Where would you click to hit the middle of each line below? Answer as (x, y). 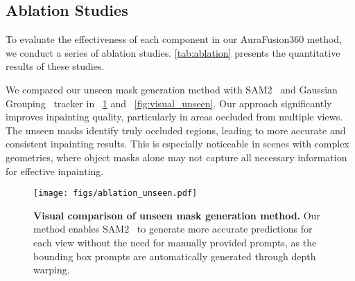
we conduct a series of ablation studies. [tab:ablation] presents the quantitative (173, 52)
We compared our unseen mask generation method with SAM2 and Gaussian (172, 89)
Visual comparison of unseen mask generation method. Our (177, 215)
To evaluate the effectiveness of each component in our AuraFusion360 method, (174, 39)
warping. (52, 270)
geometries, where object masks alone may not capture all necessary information (176, 157)
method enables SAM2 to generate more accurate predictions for (173, 229)
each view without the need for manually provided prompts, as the (175, 242)
